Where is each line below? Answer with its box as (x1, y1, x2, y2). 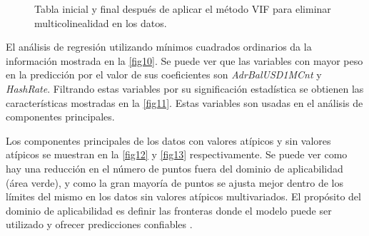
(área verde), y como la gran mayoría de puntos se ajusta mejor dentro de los (6, 175, 344, 190)
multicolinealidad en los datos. (34, 15, 167, 30)
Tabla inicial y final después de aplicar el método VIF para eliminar (34, 1, 331, 16)
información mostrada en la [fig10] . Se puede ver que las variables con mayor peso (6, 53, 363, 68)
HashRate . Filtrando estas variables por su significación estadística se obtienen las (6, 81, 364, 96)
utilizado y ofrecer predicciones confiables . (6, 217, 193, 232)
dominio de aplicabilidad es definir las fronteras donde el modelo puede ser (6, 202, 332, 217)
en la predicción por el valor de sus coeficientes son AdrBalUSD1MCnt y (6, 67, 322, 82)
